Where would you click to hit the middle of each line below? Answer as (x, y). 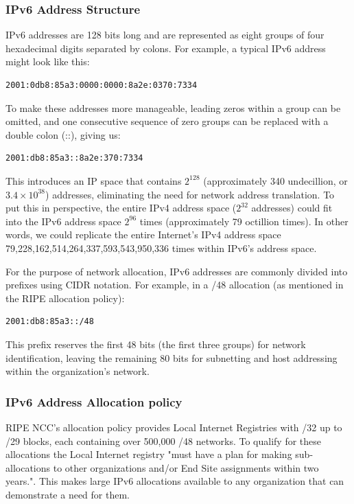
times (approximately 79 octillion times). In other (244, 221)
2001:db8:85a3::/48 (50, 322)
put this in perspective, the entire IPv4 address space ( (121, 208)
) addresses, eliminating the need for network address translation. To (190, 194)
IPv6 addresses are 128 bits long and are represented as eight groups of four (165, 35)
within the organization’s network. (78, 371)
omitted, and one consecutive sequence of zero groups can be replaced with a (167, 121)
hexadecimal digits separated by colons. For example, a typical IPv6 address (166, 48)
